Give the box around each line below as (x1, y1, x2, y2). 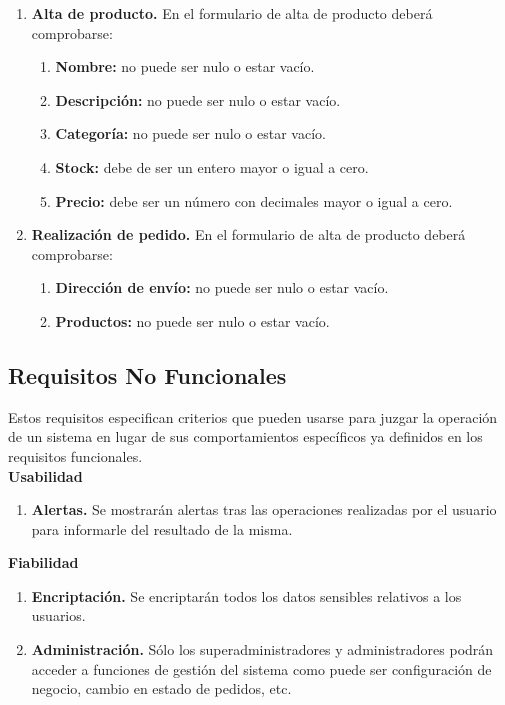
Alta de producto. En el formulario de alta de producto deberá (31, 3, 433, 23)
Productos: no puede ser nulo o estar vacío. (55, 310, 330, 331)
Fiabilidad (8, 552, 79, 573)
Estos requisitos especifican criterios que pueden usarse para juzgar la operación (8, 406, 498, 427)
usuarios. (31, 605, 86, 626)
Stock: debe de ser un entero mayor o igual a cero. (55, 156, 369, 177)
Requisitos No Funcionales (8, 359, 287, 390)
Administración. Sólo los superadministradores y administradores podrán (31, 639, 494, 660)
